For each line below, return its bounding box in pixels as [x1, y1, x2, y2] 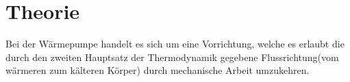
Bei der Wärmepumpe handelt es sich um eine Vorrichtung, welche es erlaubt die [5, 37, 345, 51]
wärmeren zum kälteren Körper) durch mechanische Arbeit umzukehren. [5, 63, 310, 77]
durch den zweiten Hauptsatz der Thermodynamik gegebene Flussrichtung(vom [5, 49, 339, 64]
